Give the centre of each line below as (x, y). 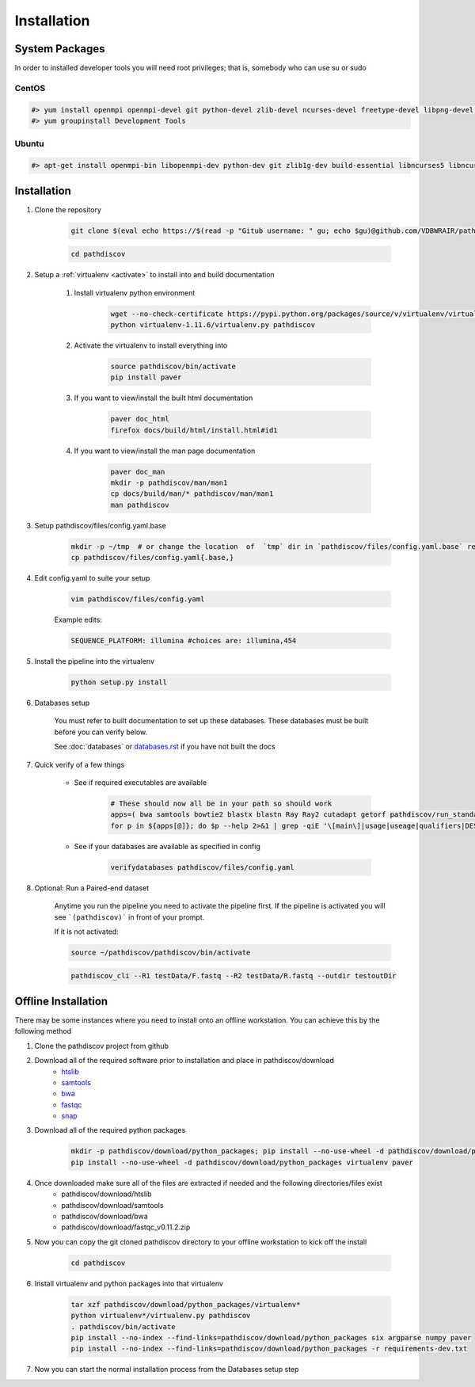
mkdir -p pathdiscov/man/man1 (169, 483)
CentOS (30, 88)
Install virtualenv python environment (135, 292)
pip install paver (146, 377)
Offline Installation (61, 1001)
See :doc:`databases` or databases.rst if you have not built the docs (165, 747)
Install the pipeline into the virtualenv (94, 661)
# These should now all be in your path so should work (221, 804)
